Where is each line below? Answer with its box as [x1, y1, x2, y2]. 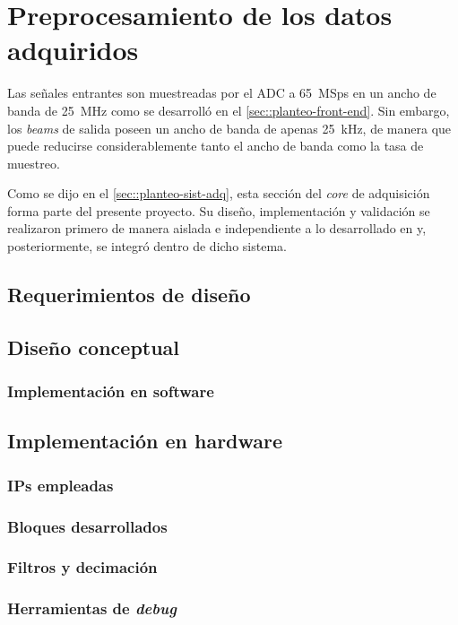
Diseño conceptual [7, 333, 180, 360]
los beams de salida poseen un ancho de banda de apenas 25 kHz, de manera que [7, 118, 452, 137]
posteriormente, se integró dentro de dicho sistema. [7, 237, 287, 256]
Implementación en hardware [7, 427, 283, 455]
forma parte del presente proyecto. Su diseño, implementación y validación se [7, 201, 430, 220]
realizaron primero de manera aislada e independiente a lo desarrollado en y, [7, 219, 427, 238]
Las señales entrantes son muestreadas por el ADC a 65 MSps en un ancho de [7, 83, 436, 102]
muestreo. [7, 153, 60, 172]
